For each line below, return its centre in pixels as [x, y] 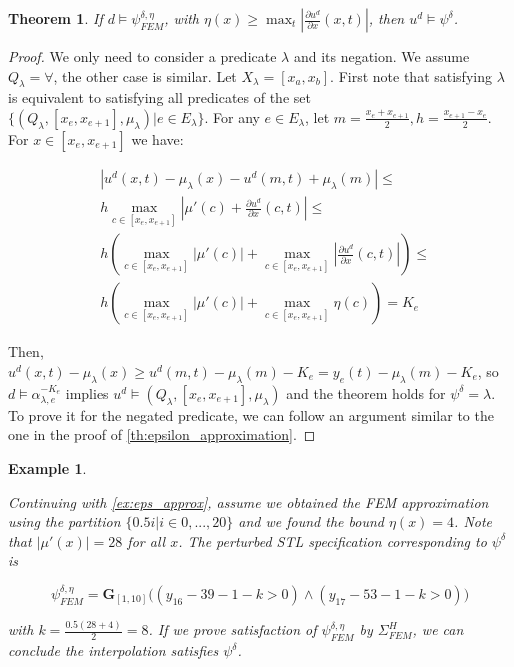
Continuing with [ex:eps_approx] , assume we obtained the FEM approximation [248, 501]
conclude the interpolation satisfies [113, 650]
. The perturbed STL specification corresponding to [332, 540]
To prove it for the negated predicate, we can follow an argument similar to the [251, 414]
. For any [232, 116]
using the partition [64, 521]
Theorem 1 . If [55, 18]
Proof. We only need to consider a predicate [142, 56]
